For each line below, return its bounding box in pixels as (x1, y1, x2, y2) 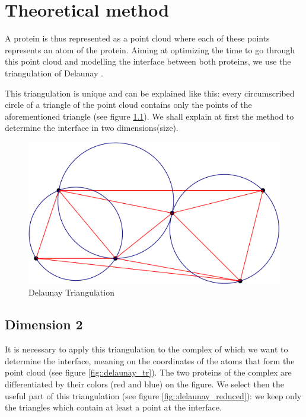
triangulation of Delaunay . (5, 66, 103, 79)
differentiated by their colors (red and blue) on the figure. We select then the (5, 377, 284, 390)
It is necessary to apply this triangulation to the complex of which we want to (5, 343, 288, 355)
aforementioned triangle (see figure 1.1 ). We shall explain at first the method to (5, 110, 294, 122)
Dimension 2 (5, 315, 83, 333)
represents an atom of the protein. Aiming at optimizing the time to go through (5, 43, 295, 56)
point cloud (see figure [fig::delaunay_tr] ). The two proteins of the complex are (5, 366, 292, 378)
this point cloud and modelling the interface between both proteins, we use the (5, 55, 291, 68)
